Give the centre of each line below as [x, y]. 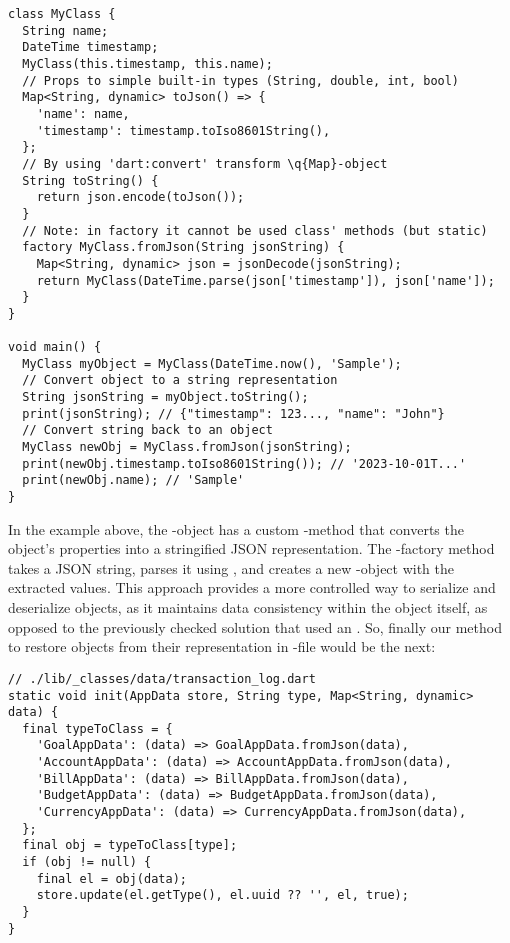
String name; [65, 30]
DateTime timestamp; [90, 47]
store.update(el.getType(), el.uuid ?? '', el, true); [222, 895]
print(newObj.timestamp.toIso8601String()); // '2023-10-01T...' [244, 463]
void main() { [55, 347]
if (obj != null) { [87, 862]
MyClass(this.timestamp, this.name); [147, 63]
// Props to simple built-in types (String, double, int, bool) [241, 80]
